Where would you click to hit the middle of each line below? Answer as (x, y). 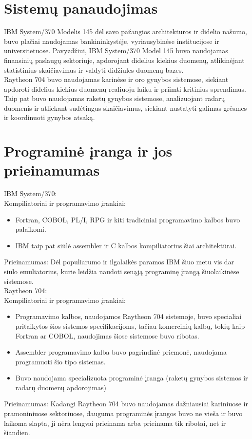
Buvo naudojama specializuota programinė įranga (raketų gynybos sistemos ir (132, 378)
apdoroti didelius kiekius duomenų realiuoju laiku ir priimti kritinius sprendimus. (125, 89)
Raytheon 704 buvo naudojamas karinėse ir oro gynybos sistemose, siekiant (116, 79)
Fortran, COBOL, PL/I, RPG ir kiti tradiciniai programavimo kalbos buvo (128, 219)
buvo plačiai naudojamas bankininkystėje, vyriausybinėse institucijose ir (112, 41)
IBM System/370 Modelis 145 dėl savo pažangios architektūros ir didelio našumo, (126, 31)
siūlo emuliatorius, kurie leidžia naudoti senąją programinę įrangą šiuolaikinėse (122, 271)
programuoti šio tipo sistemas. (60, 361)
